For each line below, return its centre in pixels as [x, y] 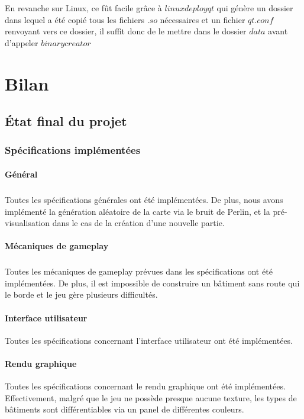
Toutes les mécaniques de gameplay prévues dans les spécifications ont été [139, 271]
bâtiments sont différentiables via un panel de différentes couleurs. [124, 409]
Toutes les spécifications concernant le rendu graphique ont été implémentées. [145, 386]
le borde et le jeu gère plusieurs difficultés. [81, 294]
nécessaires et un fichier [203, 19]
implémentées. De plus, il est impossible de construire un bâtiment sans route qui [152, 283]
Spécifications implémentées [73, 150]
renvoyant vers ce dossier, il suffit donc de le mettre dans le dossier [126, 31]
